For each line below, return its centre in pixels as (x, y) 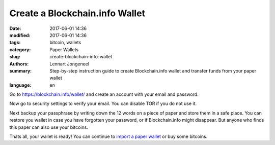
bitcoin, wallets (65, 43)
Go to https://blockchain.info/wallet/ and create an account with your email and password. (104, 94)
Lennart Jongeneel (69, 64)
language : (20, 85)
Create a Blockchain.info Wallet (77, 13)
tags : (15, 43)
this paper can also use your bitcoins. (49, 127)
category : (20, 49)
